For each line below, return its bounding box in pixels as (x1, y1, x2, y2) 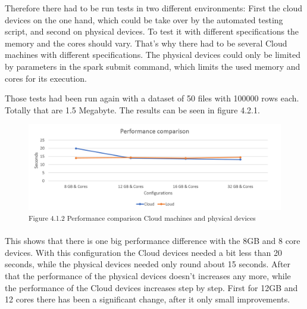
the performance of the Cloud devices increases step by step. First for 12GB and (5, 281, 298, 293)
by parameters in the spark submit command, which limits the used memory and (5, 60, 300, 72)
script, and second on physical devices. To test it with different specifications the (5, 25, 299, 38)
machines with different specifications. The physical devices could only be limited (5, 48, 301, 61)
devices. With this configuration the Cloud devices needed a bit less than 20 (5, 246, 282, 258)
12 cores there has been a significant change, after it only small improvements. (5, 293, 290, 305)
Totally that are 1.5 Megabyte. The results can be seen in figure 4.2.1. (5, 103, 260, 116)
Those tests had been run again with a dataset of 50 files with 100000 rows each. (5, 92, 299, 104)
